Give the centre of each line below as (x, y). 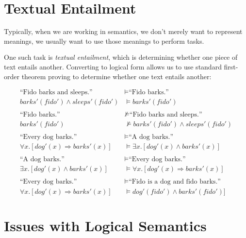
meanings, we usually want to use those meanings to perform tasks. (104, 41)
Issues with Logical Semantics (105, 225)
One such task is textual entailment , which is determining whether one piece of (121, 57)
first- (231, 66)
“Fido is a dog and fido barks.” (175, 182)
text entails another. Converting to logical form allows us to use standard (113, 66)
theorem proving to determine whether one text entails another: (116, 76)
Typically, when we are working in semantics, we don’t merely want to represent (123, 31)
